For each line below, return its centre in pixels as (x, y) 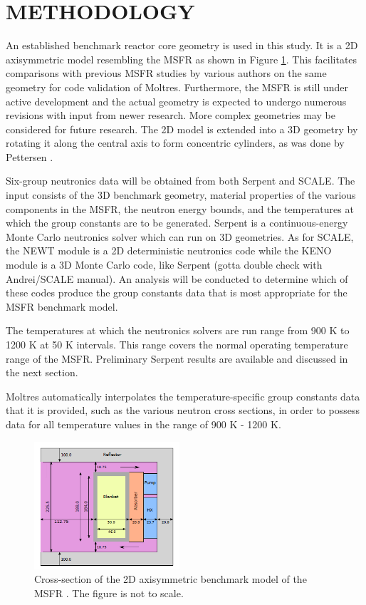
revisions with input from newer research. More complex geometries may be (171, 115)
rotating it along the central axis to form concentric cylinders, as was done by (175, 143)
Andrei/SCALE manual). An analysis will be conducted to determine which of (177, 278)
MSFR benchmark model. (62, 306)
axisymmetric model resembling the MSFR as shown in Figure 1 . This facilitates (182, 59)
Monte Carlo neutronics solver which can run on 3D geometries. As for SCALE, (180, 236)
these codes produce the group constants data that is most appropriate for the (177, 293)
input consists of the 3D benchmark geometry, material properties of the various (181, 195)
